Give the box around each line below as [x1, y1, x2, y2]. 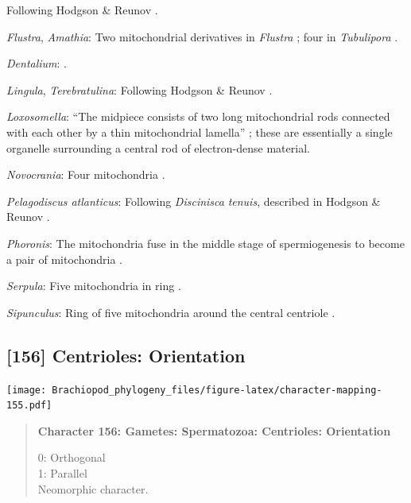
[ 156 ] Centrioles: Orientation [6, 342, 246, 367]
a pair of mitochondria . [6, 250, 122, 267]
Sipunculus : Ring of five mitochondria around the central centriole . [6, 304, 335, 320]
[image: [6, 384, 47, 396]
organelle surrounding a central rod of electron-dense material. [6, 139, 310, 156]
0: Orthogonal [37, 449, 106, 466]
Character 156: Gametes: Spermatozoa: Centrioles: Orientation [37, 422, 391, 439]
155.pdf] [6, 400, 52, 412]
